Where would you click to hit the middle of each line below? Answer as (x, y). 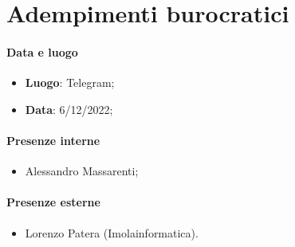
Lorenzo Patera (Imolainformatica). (112, 232)
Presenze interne (53, 140)
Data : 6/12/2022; (69, 109)
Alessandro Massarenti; (82, 171)
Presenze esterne (53, 202)
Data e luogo (42, 51)
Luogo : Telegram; (70, 82)
